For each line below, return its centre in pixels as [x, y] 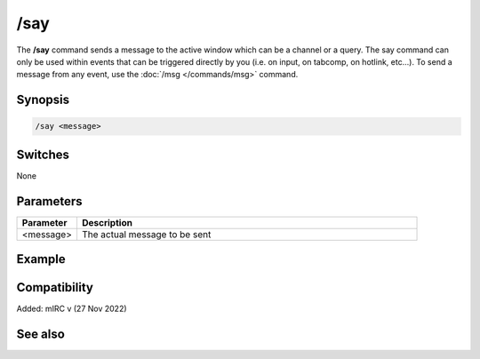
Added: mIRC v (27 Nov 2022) [72, 309]
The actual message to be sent [146, 234]
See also [41, 335]
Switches [43, 154]
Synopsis [43, 100]
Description [107, 222]
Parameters [49, 201]
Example [41, 259]
